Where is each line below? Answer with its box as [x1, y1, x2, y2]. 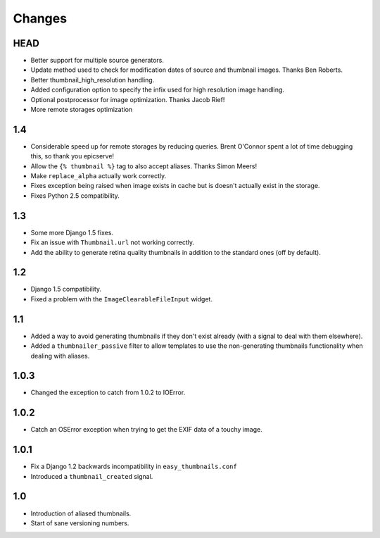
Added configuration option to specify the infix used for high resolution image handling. [30, 85, 285, 94]
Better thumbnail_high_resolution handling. [30, 75, 155, 84]
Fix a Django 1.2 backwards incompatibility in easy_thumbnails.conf [30, 462, 237, 471]
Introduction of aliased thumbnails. [30, 509, 132, 518]
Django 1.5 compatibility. [30, 285, 102, 294]
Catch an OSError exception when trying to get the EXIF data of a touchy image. [30, 425, 263, 434]
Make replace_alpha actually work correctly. [30, 172, 167, 180]
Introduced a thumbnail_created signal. [30, 472, 153, 480]
